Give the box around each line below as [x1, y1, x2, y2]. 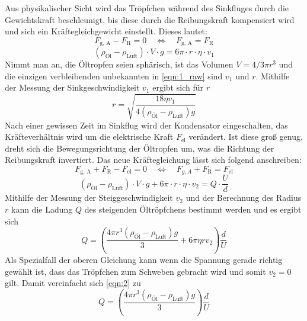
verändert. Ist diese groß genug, [188, 130, 303, 143]
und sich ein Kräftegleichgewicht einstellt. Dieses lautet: [5, 25, 207, 37]
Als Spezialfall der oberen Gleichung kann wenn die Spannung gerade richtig [5, 253, 283, 266]
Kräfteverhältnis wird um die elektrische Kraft [5, 130, 174, 143]
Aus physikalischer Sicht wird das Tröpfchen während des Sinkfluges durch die [5, 2, 289, 14]
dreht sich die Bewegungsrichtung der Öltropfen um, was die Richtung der [5, 142, 274, 154]
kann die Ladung [11, 203, 73, 216]
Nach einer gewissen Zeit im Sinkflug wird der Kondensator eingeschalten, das [5, 118, 288, 131]
